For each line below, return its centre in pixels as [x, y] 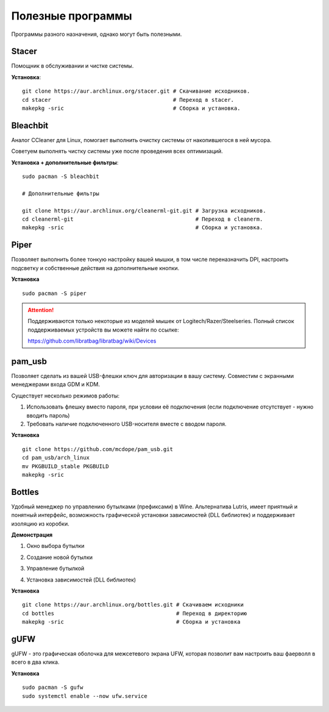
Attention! [41, 310]
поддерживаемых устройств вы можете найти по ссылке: [103, 330]
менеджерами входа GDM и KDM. [56, 385]
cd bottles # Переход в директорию [135, 613]
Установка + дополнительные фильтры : [65, 162]
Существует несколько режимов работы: [65, 396]
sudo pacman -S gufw [53, 688]
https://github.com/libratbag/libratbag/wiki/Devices [92, 341]
